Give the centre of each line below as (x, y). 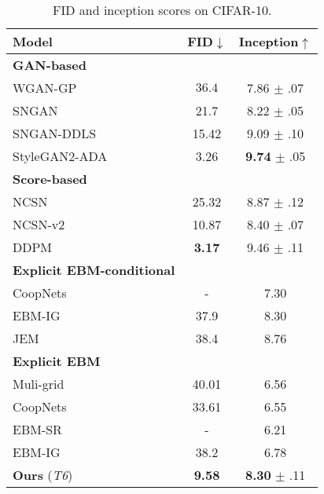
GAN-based (50, 65)
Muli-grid (39, 384)
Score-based (50, 179)
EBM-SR (37, 429)
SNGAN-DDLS (55, 133)
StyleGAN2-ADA (60, 156)
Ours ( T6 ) (43, 475)
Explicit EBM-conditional (94, 270)
